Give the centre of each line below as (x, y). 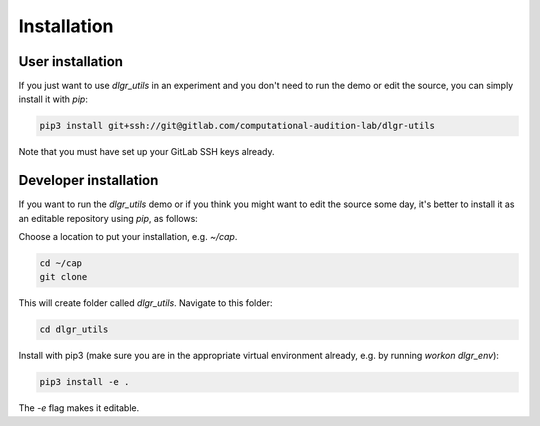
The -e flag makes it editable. (79, 408)
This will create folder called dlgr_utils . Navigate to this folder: (145, 303)
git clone (63, 277)
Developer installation (88, 180)
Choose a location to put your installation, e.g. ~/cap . (128, 237)
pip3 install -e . (84, 382)
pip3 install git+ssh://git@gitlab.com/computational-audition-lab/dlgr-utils (237, 126)
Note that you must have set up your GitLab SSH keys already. (146, 152)
